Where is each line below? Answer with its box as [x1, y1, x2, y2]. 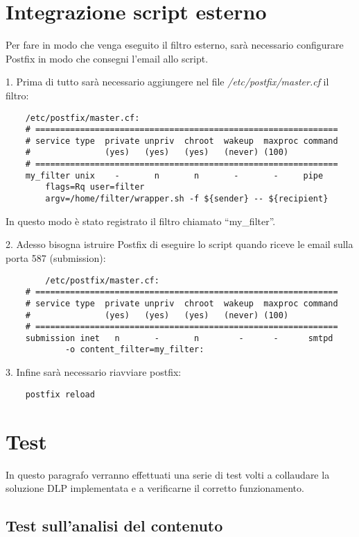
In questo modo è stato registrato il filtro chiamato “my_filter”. [6, 213, 276, 228]
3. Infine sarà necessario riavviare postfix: [6, 365, 182, 379]
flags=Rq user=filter [45, 182, 145, 192]
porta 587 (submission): [6, 250, 106, 265]
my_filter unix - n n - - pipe [25, 170, 324, 181]
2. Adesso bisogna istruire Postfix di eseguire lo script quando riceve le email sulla [6, 237, 353, 251]
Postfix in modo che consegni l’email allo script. [6, 51, 209, 65]
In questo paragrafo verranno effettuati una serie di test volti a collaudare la [6, 467, 330, 481]
